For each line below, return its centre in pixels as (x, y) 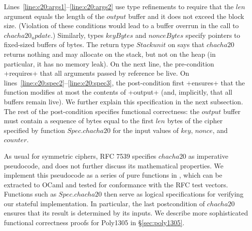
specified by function (35, 130)
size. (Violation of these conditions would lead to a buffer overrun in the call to (121, 25)
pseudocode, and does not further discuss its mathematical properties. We (114, 165)
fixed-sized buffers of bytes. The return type (69, 44)
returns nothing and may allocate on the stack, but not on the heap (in (110, 54)
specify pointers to (213, 35)
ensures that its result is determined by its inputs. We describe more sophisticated (126, 213)
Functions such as (30, 194)
